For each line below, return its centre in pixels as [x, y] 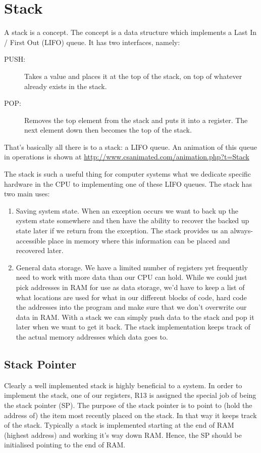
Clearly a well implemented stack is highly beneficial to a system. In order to [123, 385]
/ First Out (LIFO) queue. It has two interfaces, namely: [92, 42]
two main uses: [27, 194]
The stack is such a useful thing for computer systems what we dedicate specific [128, 174]
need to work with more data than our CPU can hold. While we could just [132, 277]
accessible [31, 240]
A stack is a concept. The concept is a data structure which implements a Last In [130, 32]
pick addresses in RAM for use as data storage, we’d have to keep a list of [130, 287]
